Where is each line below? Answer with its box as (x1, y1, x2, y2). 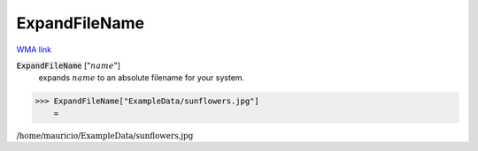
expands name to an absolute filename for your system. (38, 72, 245, 83)
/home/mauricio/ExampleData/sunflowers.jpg (16, 131, 194, 140)
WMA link (16, 44, 52, 55)
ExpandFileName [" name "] (16, 60, 121, 71)
